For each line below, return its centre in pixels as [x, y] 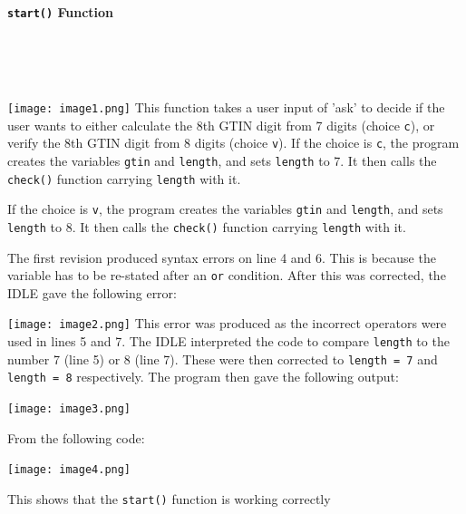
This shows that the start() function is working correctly [169, 499]
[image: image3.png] [69, 409]
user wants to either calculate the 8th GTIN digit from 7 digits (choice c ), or [221, 125]
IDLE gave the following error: [92, 292]
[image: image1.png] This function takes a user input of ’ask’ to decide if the [226, 107]
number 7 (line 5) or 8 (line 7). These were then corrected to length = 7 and [223, 359]
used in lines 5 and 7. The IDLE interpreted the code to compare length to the [228, 341]
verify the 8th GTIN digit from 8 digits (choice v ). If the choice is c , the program [233, 143]
